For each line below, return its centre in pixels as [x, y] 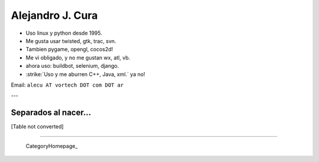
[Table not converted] [38, 127]
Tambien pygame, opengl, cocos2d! [69, 49]
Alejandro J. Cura [54, 15]
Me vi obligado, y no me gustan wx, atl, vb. [78, 57]
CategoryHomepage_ [52, 146]
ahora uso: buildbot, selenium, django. [72, 66]
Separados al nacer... [51, 113]
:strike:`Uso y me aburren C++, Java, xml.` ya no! [85, 74]
